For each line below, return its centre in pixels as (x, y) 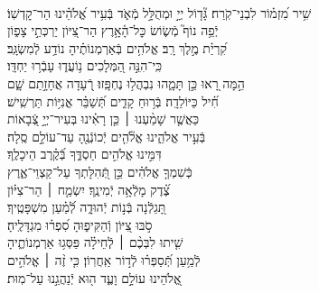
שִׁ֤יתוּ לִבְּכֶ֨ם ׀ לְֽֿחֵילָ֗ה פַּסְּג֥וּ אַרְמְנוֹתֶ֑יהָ (95, 242)
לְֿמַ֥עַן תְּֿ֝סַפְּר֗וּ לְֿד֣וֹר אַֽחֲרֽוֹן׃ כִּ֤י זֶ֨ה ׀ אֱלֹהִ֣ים (104, 259)
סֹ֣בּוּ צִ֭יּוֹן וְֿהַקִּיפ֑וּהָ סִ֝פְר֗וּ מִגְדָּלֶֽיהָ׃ (80, 224)
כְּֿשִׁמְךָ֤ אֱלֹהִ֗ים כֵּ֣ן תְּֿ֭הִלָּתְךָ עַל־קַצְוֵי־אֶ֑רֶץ (100, 171)
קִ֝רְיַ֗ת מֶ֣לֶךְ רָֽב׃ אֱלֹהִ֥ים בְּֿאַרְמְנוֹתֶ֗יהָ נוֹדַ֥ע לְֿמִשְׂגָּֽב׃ (117, 47)
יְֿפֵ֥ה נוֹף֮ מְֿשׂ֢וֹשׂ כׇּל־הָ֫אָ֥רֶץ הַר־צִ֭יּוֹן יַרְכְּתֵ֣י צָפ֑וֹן (113, 30)
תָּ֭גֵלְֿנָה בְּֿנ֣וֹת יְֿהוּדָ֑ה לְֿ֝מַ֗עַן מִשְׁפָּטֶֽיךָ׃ (87, 207)
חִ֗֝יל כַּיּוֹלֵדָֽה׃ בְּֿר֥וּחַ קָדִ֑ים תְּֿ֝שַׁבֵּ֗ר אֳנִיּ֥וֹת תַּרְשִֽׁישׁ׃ (113, 101)
